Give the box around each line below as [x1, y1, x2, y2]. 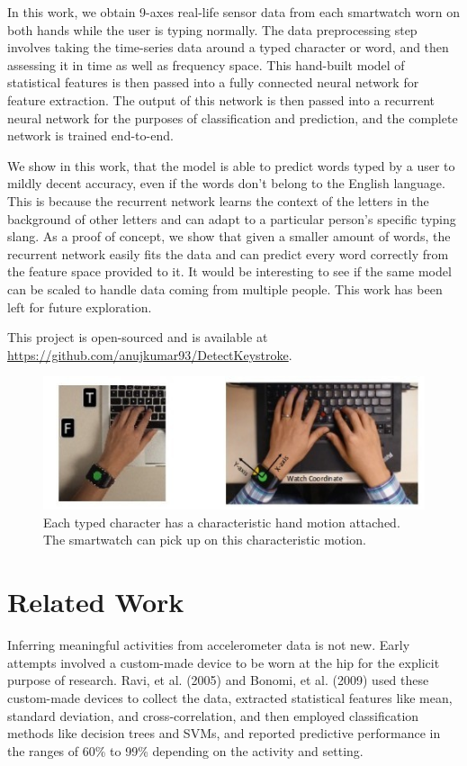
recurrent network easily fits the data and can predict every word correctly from [7, 244, 449, 263]
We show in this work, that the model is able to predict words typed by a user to [7, 156, 455, 175]
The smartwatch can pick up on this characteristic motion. [43, 530, 366, 549]
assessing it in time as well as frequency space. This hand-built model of [7, 55, 405, 74]
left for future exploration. [7, 297, 152, 316]
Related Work [7, 583, 184, 620]
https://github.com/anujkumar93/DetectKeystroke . [7, 345, 292, 364]
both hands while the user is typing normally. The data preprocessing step [7, 20, 418, 39]
